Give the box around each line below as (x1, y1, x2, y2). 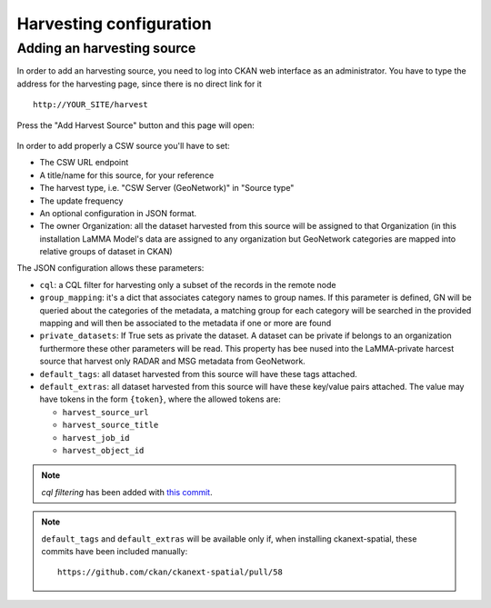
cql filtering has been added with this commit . (41, 486, 213, 497)
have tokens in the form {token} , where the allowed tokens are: (39, 394, 281, 404)
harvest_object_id (62, 445, 145, 455)
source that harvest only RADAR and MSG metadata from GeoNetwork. (39, 355, 306, 367)
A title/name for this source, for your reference (39, 169, 215, 181)
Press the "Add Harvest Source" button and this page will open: (16, 119, 255, 131)
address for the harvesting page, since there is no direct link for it (16, 78, 263, 89)
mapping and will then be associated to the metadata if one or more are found (39, 318, 332, 329)
